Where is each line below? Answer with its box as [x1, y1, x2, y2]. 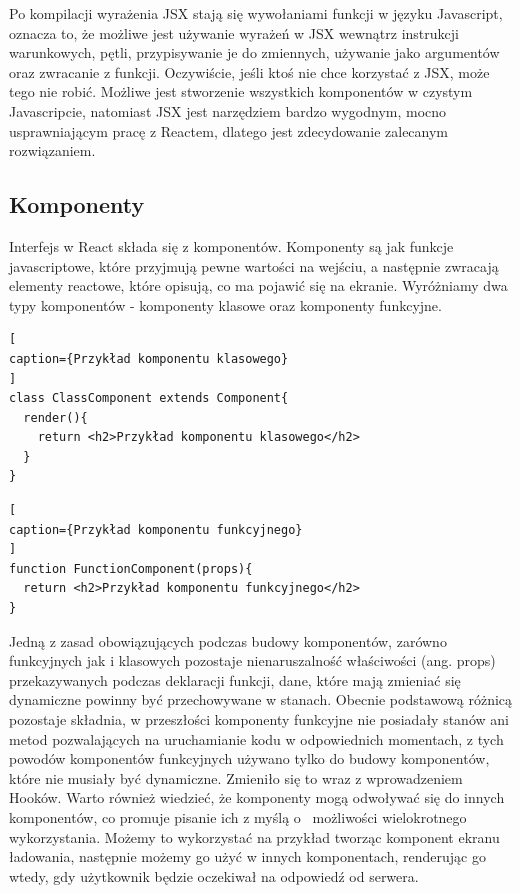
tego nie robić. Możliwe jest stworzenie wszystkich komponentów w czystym [9, 81, 473, 102]
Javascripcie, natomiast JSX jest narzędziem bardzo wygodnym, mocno [9, 100, 447, 121]
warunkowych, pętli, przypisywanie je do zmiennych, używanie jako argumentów [9, 42, 500, 63]
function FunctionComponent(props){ [9, 561, 253, 576]
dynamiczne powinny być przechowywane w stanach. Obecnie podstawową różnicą [9, 689, 513, 710]
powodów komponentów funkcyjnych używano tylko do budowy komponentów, [9, 748, 490, 769]
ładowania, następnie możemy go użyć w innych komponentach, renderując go [9, 846, 486, 867]
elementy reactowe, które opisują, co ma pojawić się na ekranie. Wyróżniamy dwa [9, 275, 508, 296]
